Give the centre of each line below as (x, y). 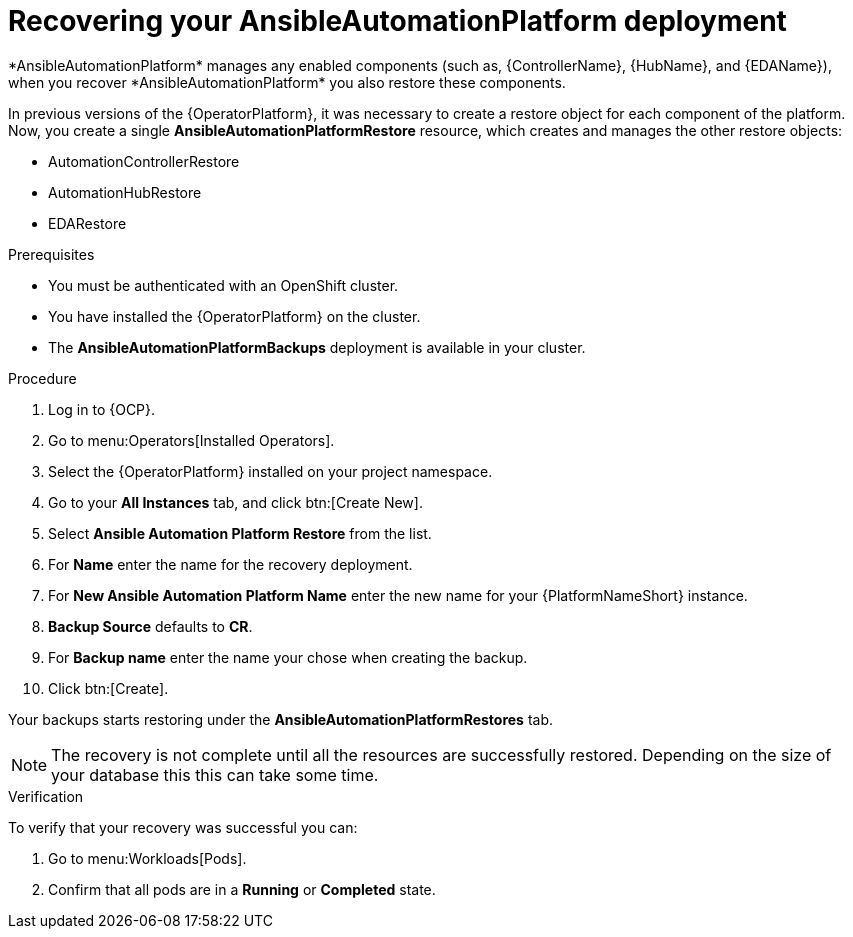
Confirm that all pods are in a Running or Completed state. (242, 889)
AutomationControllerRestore (144, 161)
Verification (46, 796)
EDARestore (87, 223)
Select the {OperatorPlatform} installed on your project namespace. (270, 471)
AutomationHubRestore (125, 192)
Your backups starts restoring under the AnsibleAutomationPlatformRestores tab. (281, 719)
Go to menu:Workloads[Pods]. (147, 858)
